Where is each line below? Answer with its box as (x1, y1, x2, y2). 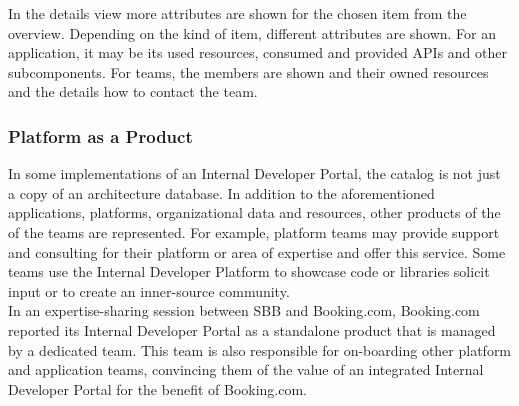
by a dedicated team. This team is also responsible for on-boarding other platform (8, 339, 512, 360)
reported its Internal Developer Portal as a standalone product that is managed (8, 319, 496, 340)
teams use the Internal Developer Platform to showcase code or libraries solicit (8, 261, 490, 282)
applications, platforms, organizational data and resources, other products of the (8, 202, 501, 223)
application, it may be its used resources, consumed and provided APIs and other (8, 42, 507, 63)
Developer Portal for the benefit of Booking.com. (8, 378, 307, 399)
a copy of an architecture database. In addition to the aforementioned (8, 182, 435, 203)
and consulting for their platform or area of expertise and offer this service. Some (8, 241, 506, 262)
